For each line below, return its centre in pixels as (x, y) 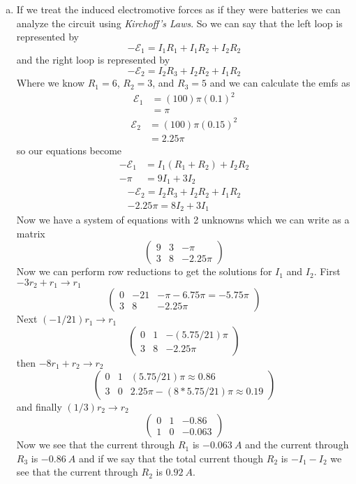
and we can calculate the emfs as (280, 83)
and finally (39, 406)
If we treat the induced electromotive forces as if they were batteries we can (178, 9)
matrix (31, 233)
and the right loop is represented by (93, 60)
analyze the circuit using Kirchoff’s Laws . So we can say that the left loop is (179, 23)
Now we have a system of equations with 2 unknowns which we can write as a (183, 220)
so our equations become (69, 150)
